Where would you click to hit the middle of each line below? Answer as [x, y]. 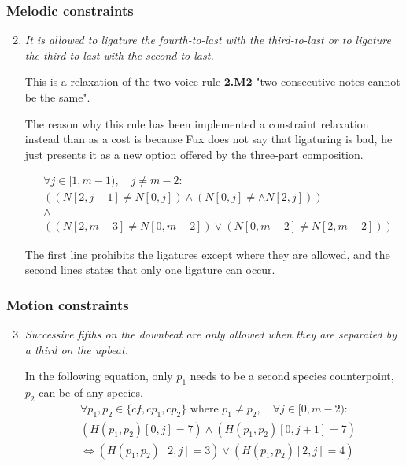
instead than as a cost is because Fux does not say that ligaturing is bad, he [209, 139]
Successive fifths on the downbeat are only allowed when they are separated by [210, 333]
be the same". [57, 97]
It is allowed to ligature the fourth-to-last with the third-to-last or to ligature [208, 40]
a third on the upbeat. [76, 349]
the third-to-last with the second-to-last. [119, 55]
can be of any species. [91, 392]
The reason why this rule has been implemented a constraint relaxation [197, 123]
